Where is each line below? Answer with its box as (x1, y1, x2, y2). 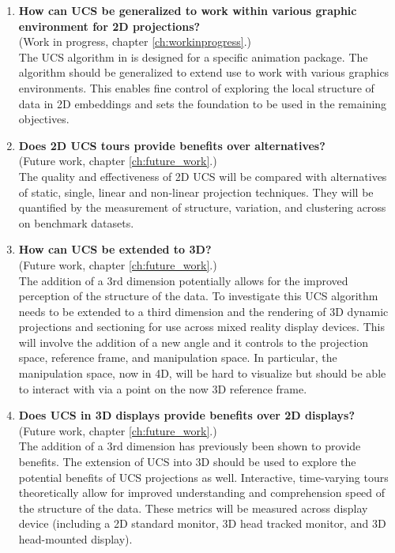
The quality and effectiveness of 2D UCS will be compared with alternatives (18, 167, 387, 184)
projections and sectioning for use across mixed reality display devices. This (18, 318, 385, 335)
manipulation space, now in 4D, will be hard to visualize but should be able (18, 365, 386, 382)
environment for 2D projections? (18, 17, 201, 34)
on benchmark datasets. (18, 214, 134, 231)
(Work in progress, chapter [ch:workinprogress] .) (18, 33, 252, 50)
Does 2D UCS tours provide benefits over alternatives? (18, 137, 325, 153)
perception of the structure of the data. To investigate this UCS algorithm (18, 288, 378, 304)
